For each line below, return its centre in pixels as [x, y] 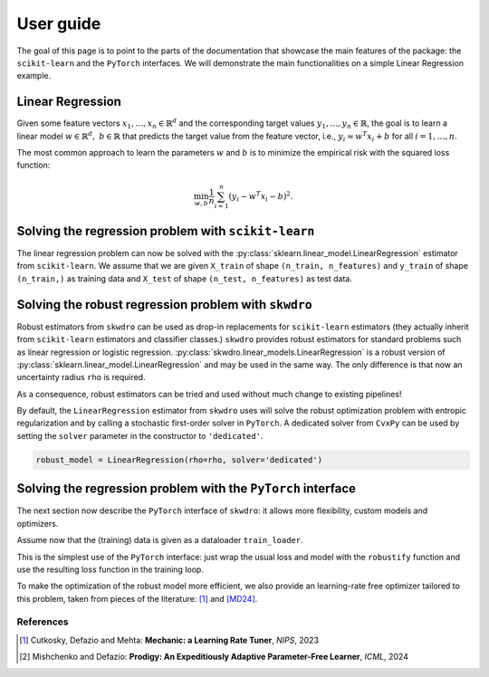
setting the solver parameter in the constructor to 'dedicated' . [140, 435]
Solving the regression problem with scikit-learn [166, 231]
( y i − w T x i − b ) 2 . [261, 196]
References [43, 622]
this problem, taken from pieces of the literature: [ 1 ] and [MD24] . [137, 598]
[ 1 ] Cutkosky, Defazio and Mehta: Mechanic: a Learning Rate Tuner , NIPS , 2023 [169, 640]
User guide [59, 24]
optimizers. [38, 523]
